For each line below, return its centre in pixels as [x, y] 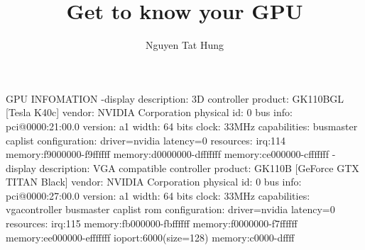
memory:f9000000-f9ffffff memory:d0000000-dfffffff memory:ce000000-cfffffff [168, 154]
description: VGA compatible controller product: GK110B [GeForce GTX [199, 167]
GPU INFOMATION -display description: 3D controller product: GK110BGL [175, 98]
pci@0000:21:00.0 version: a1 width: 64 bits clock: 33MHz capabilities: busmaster [182, 126]
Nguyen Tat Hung [185, 45]
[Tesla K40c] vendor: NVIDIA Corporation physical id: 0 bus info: [149, 112]
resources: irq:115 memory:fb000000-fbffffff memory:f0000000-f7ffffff [152, 223]
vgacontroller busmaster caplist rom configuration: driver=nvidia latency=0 [170, 209]
